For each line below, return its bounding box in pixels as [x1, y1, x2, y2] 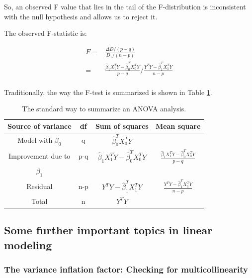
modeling [4, 237, 52, 252]
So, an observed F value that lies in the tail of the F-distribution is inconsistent [4, 1, 246, 11]
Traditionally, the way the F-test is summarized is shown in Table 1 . [4, 87, 212, 97]
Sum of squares [95, 121, 149, 131]
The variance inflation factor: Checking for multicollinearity [4, 263, 249, 275]
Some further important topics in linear [4, 222, 213, 238]
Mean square [155, 121, 201, 131]
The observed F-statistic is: [4, 28, 87, 38]
